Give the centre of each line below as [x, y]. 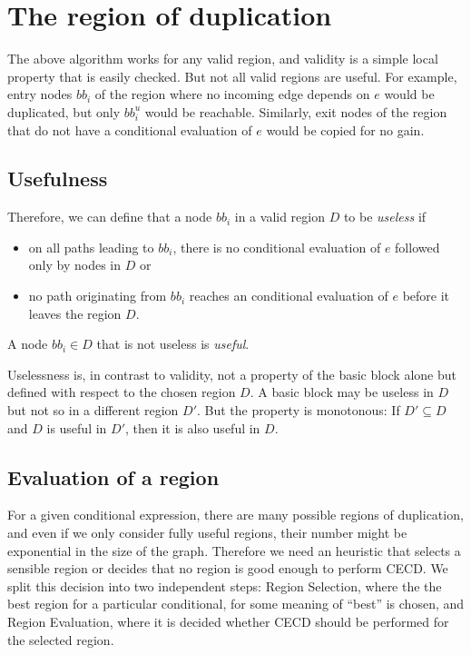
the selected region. [61, 639]
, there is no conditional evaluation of [277, 247]
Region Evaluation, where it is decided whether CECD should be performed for [228, 621]
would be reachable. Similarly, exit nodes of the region [296, 111]
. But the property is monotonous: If [299, 410]
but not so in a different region [93, 410]
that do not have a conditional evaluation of [130, 129]
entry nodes [40, 94]
